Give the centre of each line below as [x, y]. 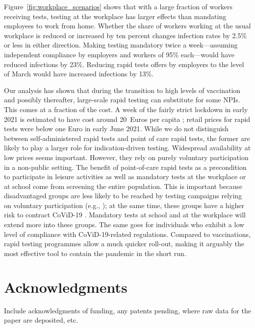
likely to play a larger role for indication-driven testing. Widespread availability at [127, 148]
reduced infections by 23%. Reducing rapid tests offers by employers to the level [124, 64]
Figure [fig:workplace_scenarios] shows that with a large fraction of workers [118, 6]
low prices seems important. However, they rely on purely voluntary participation [126, 157]
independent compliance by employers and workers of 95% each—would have [119, 54]
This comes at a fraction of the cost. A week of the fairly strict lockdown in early [126, 109]
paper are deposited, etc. [41, 320]
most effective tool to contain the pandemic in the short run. [95, 253]
